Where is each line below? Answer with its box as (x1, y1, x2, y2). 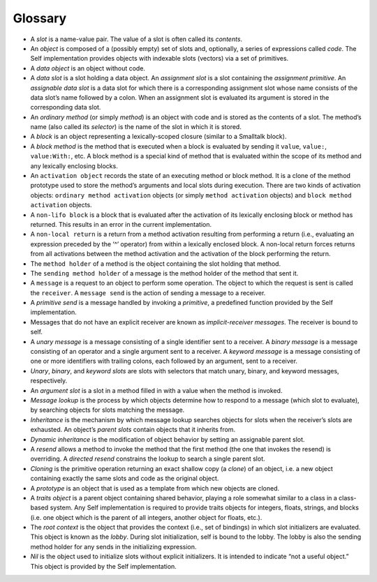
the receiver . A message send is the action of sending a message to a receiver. (30, 288, 266, 297)
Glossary (13, 10, 67, 26)
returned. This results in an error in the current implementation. (30, 220, 212, 228)
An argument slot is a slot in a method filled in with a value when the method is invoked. (30, 386, 283, 394)
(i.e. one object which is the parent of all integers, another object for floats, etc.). (30, 513, 263, 521)
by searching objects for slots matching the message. (30, 405, 185, 415)
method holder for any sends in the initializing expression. (30, 542, 197, 551)
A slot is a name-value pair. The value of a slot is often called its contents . (30, 35, 243, 43)
